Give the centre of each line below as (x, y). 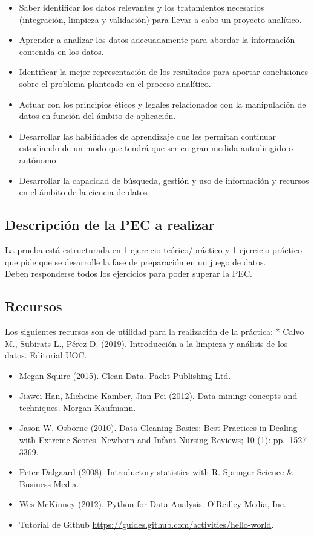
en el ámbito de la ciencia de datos (83, 192)
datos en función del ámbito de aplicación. (97, 116)
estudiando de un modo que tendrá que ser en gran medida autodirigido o (156, 148)
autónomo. (39, 159)
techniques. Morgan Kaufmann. (77, 407)
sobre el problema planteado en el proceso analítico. (115, 83)
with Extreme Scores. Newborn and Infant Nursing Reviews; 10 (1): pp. (152, 440)
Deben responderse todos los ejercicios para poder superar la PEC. (129, 274)
